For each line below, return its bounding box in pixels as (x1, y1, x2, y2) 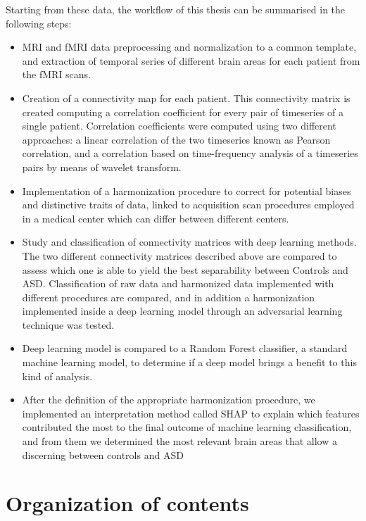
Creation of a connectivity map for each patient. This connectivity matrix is (22, 90, 351, 105)
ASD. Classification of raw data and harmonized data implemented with (22, 276, 334, 291)
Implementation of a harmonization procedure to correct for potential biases (22, 183, 351, 198)
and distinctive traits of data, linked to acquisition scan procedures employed (22, 197, 355, 212)
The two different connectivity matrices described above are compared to (22, 248, 337, 263)
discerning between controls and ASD (22, 447, 184, 462)
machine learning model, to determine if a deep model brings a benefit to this (22, 355, 357, 370)
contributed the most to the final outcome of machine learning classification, (22, 420, 352, 434)
